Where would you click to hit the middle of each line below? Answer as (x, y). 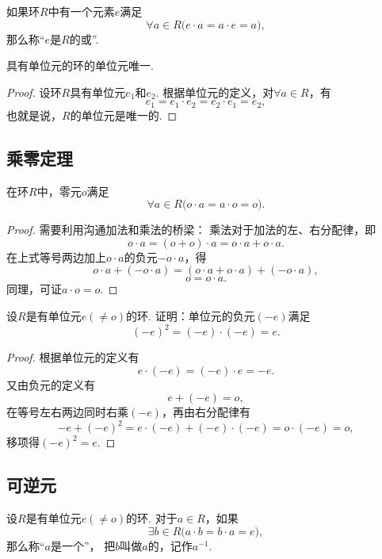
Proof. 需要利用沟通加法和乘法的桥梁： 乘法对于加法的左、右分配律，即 (191, 230)
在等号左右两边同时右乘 (67, 412)
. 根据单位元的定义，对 (215, 92)
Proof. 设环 (34, 92)
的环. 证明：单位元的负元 (191, 316)
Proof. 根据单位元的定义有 (73, 357)
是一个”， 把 (83, 545)
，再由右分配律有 (206, 412)
